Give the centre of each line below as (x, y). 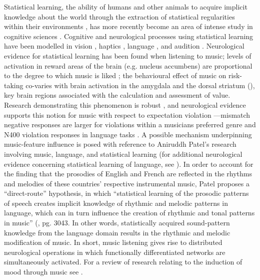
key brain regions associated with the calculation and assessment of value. (117, 95)
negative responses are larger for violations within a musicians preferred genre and (130, 124)
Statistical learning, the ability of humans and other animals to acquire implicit (126, 7)
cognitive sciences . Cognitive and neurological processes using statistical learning (129, 36)
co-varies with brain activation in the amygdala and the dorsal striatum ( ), (140, 85)
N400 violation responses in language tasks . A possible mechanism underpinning (128, 134)
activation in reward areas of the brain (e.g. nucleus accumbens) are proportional (128, 65)
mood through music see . (43, 272)
